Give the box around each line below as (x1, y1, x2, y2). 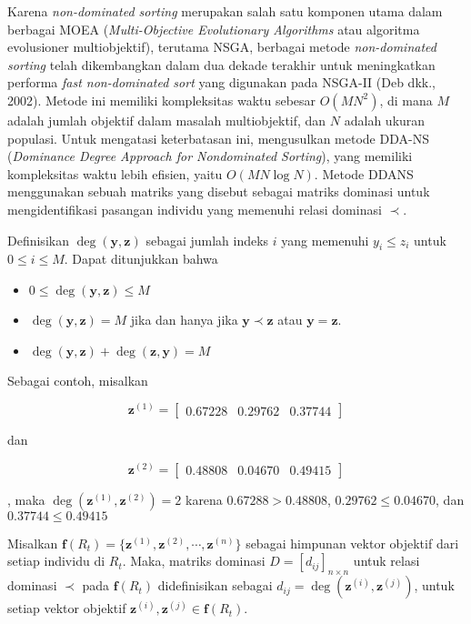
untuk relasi (353, 551, 420, 570)
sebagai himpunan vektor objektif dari (246, 533, 459, 552)
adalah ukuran (344, 110, 426, 129)
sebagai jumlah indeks (145, 230, 269, 249)
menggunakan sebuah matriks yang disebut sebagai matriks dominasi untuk (7, 182, 430, 201)
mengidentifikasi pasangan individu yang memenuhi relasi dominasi (7, 199, 382, 218)
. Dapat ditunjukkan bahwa (64, 249, 218, 268)
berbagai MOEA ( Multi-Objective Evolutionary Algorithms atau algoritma (7, 19, 420, 38)
